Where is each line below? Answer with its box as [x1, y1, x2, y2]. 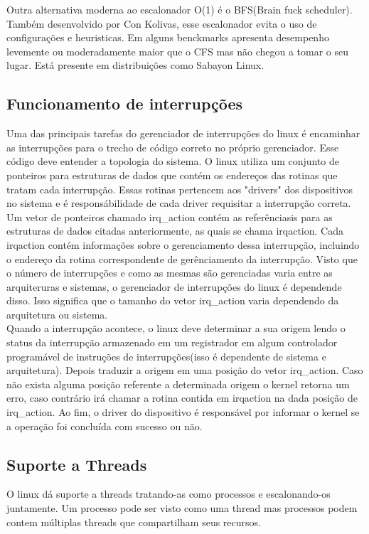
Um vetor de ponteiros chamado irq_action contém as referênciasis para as [6, 209, 333, 224]
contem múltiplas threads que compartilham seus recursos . [6, 514, 261, 529]
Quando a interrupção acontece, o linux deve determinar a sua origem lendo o [6, 321, 346, 336]
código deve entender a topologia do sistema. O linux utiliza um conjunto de [6, 154, 340, 169]
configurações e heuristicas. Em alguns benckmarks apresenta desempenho [6, 30, 329, 45]
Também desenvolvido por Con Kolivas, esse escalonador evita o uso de [6, 16, 317, 31]
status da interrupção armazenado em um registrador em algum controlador [6, 335, 338, 350]
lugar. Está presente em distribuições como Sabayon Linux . [6, 58, 264, 73]
